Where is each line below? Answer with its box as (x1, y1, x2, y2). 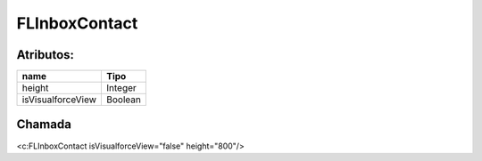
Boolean (105, 93, 142, 106)
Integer (105, 82, 137, 94)
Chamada (16, 117, 71, 133)
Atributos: (16, 47, 75, 62)
